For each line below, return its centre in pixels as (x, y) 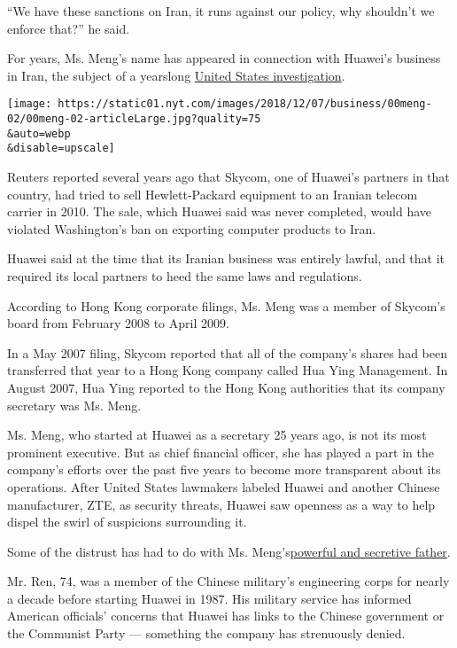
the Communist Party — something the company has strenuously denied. (206, 633)
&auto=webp (39, 133)
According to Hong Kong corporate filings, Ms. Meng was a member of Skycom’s (226, 305)
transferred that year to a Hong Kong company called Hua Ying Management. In (228, 370)
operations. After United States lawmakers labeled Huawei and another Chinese (224, 486)
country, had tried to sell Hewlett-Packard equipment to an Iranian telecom (213, 194)
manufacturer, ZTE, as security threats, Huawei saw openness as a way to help (221, 504)
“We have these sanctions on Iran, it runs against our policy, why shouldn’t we (221, 11)
